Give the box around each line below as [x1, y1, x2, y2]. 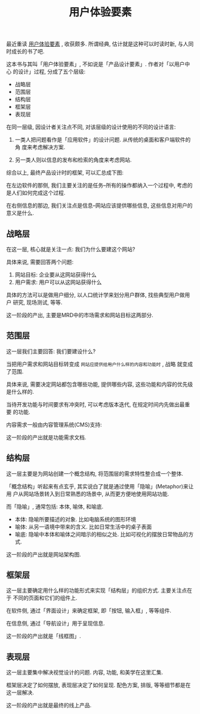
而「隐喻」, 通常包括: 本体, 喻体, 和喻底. [6, 503, 103, 510]
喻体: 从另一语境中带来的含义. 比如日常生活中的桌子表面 [14, 523, 152, 530]
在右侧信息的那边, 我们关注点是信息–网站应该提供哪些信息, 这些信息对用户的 [6, 202, 193, 209]
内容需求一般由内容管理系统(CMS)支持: [6, 421, 103, 428]
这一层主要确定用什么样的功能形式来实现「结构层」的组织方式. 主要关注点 [6, 587, 187, 594]
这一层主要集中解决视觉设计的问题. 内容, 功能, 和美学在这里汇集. [6, 669, 163, 676]
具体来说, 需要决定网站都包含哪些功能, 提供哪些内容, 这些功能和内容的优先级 [6, 381, 193, 388]
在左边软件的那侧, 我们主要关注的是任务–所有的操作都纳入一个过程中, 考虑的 [6, 182, 193, 189]
